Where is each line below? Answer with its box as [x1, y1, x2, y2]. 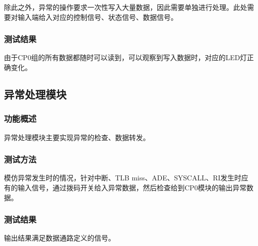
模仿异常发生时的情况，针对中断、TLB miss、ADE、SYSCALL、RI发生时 [4, 172, 242, 183]
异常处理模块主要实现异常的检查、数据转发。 [4, 132, 150, 142]
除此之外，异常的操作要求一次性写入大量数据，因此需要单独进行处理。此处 [4, 2, 247, 12]
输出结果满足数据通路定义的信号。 [4, 233, 115, 243]
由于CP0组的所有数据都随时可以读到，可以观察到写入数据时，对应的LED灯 [4, 52, 247, 63]
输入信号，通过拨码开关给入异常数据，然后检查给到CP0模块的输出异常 [17, 182, 247, 192]
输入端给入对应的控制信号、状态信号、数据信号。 [17, 11, 178, 22]
